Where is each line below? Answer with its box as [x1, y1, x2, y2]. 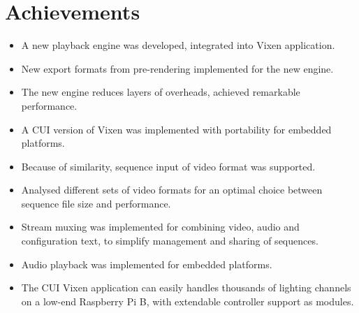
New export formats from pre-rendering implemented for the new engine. [21, 61, 334, 75]
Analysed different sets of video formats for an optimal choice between [21, 182, 323, 197]
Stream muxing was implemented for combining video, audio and [21, 219, 300, 234]
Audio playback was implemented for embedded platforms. [21, 256, 272, 271]
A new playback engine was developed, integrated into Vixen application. [21, 38, 335, 52]
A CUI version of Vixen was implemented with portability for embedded [21, 122, 332, 136]
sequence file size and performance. [21, 196, 171, 210]
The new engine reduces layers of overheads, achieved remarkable [21, 85, 300, 99]
